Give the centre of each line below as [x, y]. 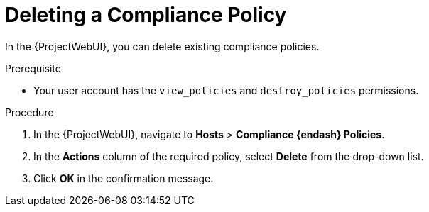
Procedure [29, 112]
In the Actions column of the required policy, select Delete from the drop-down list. [229, 156]
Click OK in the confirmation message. [124, 178]
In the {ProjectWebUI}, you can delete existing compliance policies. [162, 46]
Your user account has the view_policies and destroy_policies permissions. [226, 90]
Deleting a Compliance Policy [146, 15]
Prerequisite [33, 68]
